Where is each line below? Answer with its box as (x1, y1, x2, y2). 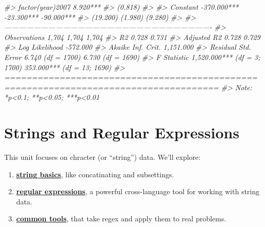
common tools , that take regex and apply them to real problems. (16, 213, 227, 224)
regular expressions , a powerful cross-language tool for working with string (16, 186, 260, 197)
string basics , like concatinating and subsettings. (16, 169, 174, 179)
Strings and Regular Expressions (4, 122, 239, 143)
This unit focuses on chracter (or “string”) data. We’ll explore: (4, 152, 201, 162)
